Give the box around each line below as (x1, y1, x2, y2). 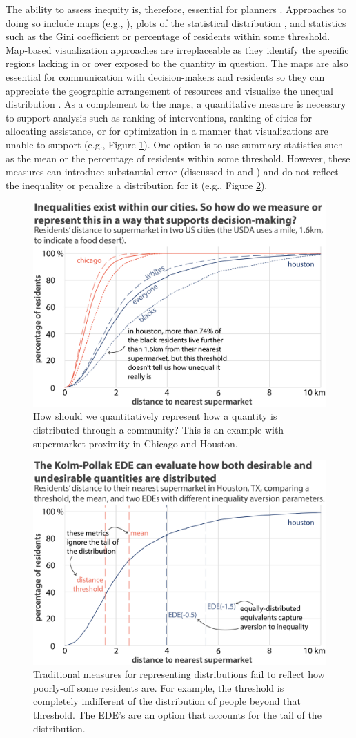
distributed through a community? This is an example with (33, 422, 284, 436)
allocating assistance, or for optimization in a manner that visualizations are (6, 124, 328, 138)
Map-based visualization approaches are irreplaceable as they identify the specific (6, 42, 349, 57)
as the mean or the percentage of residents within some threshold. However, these (6, 150, 350, 165)
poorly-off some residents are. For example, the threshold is (33, 680, 284, 695)
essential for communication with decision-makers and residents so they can (6, 69, 325, 84)
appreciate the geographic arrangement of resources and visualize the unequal (6, 83, 333, 97)
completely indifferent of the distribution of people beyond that (33, 694, 301, 708)
